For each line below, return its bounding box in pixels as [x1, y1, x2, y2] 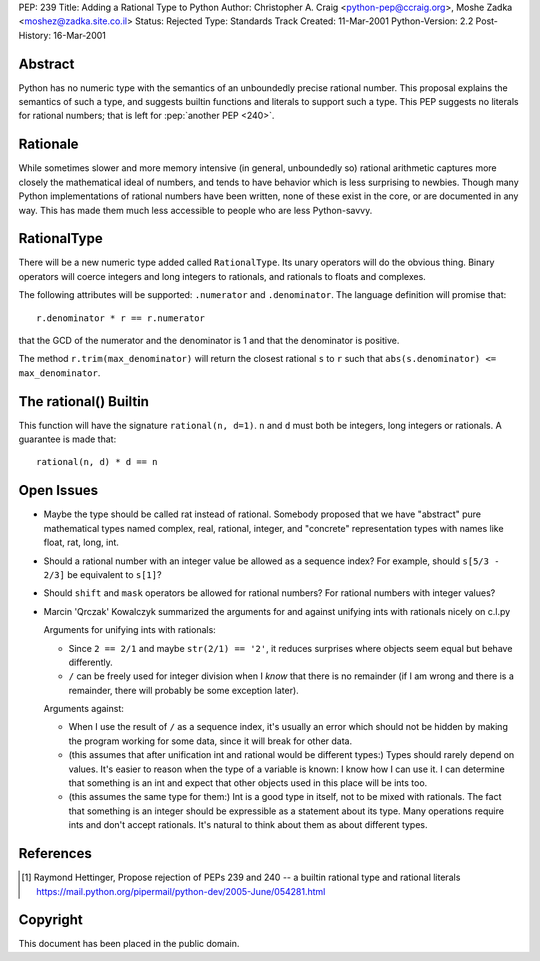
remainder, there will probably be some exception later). [68, 684, 299, 696]
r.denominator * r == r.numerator [36, 312, 205, 324]
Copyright [18, 911, 84, 929]
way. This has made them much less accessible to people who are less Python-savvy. [18, 204, 373, 216]
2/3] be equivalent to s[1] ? [43, 568, 162, 580]
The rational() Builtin [18, 393, 150, 410]
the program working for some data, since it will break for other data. [68, 735, 353, 747]
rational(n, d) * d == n [36, 456, 158, 468]
